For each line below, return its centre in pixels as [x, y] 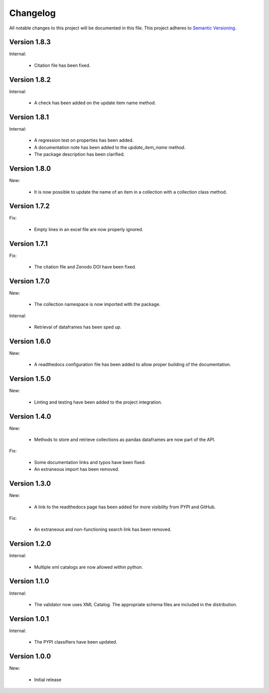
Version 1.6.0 [30, 341]
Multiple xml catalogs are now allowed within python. [88, 567]
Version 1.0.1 [29, 619]
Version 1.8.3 [30, 42]
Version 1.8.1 [29, 117]
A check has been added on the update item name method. [95, 103]
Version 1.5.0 [30, 379]
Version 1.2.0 [30, 544]
